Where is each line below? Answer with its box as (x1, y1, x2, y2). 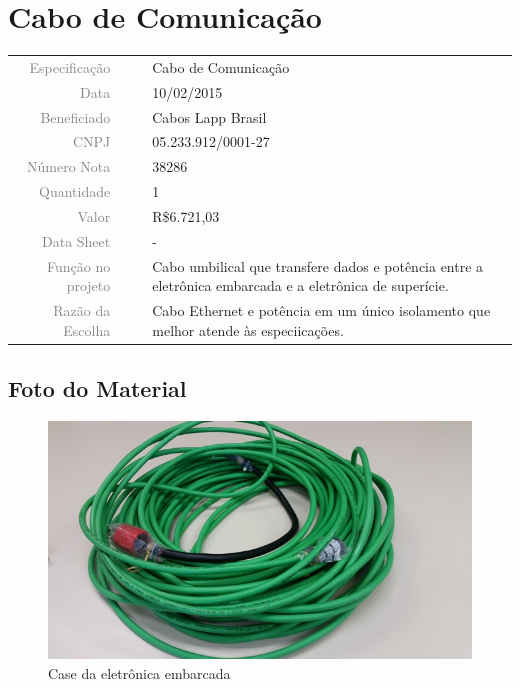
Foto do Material (8, 373, 187, 404)
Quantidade (39, 181, 111, 202)
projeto (66, 275, 111, 296)
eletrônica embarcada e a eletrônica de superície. (152, 275, 449, 296)
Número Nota (26, 156, 111, 177)
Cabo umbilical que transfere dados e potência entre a (152, 255, 484, 276)
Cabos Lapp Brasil (152, 106, 267, 127)
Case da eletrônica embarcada (48, 663, 231, 684)
